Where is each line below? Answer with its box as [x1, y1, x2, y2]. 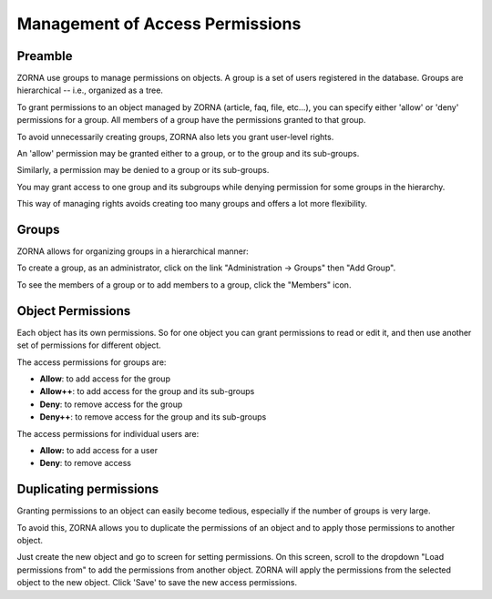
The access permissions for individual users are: [16, 428, 200, 439]
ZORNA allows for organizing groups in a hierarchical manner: [16, 246, 250, 257]
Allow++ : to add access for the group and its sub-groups [39, 386, 255, 397]
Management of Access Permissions [16, 14, 302, 34]
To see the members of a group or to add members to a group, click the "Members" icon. [16, 279, 352, 290]
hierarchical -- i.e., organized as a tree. [16, 85, 164, 96]
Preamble [16, 48, 73, 64]
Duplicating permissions [16, 482, 159, 497]
